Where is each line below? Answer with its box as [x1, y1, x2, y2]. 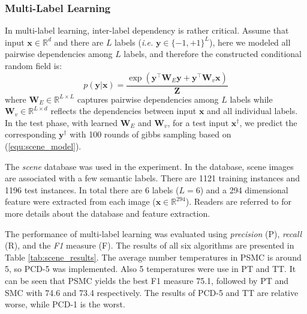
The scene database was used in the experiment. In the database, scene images [5, 160, 294, 172]
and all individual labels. [207, 104, 298, 117]
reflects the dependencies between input [50, 104, 197, 117]
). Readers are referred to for [185, 195, 292, 208]
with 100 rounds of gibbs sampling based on [70, 128, 231, 140]
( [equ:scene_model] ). [5, 140, 82, 152]
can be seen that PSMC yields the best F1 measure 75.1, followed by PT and [5, 274, 289, 286]
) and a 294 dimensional [200, 183, 288, 196]
